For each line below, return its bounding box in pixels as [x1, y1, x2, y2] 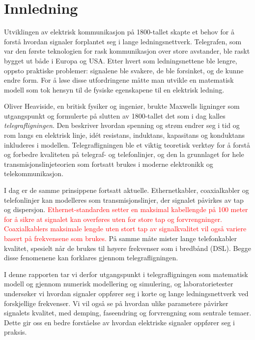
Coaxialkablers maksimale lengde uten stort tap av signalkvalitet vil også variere [4, 223, 247, 234]
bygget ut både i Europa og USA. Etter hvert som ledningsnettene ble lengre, [4, 55, 237, 65]
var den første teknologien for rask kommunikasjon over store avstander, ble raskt [4, 46, 250, 56]
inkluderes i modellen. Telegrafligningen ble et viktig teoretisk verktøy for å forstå [4, 139, 250, 150]
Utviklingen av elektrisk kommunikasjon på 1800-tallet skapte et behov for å [4, 27, 234, 37]
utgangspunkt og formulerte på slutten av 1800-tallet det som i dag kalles [4, 110, 226, 121]
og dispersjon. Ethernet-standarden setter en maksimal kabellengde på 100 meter [4, 204, 248, 215]
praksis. [4, 327, 27, 337]
